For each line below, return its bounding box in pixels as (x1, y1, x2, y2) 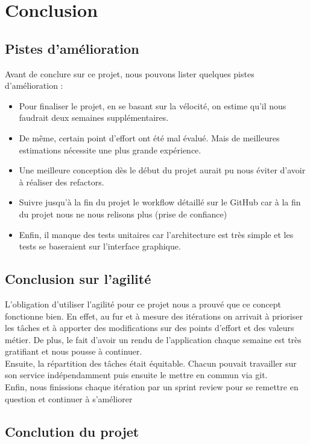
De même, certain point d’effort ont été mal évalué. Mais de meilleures (19, 131, 280, 144)
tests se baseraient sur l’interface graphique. (19, 240, 181, 253)
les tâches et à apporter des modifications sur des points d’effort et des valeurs (5, 321, 294, 334)
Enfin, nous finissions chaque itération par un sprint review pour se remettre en (5, 381, 299, 393)
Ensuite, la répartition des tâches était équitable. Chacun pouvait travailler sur (5, 356, 297, 369)
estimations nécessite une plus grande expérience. (19, 143, 201, 156)
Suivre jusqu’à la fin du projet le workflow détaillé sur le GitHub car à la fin (19, 196, 301, 208)
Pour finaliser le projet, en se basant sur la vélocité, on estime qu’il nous (19, 99, 286, 112)
